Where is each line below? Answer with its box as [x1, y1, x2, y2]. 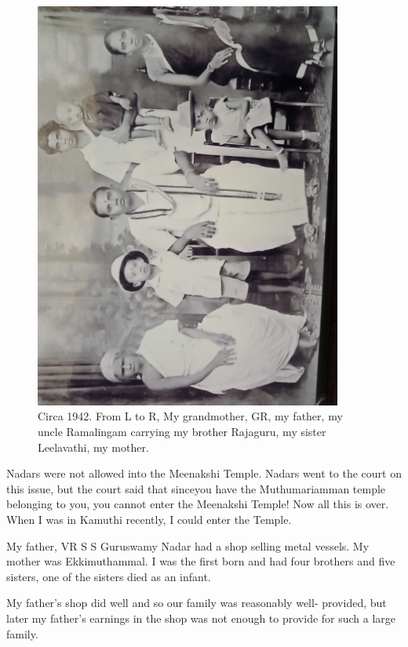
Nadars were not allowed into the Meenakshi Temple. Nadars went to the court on [6, 465, 402, 482]
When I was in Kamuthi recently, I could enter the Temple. [6, 511, 292, 527]
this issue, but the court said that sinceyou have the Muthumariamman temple [6, 480, 386, 496]
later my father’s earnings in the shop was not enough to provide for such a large [6, 609, 396, 626]
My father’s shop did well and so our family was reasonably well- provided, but [6, 594, 387, 611]
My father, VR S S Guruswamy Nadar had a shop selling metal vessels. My [6, 537, 370, 554]
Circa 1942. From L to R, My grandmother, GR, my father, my [38, 408, 343, 424]
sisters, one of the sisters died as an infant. [6, 568, 211, 584]
